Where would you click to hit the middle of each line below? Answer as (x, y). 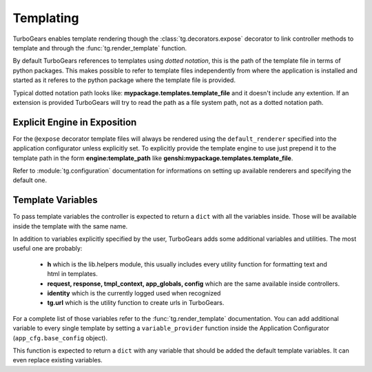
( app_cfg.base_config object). (60, 337)
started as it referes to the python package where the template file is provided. (124, 80)
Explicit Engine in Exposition (75, 122)
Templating (46, 18)
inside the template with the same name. (70, 226)
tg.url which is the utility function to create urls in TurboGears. (136, 303)
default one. (30, 180)
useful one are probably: (48, 248)
